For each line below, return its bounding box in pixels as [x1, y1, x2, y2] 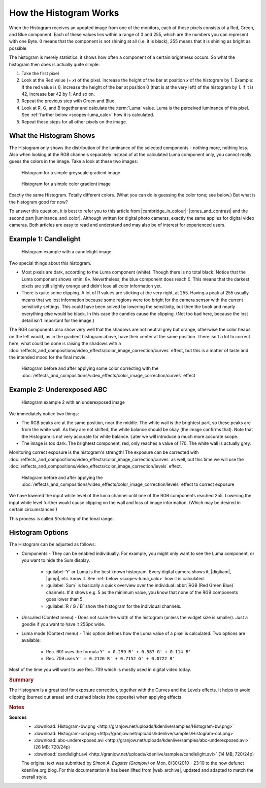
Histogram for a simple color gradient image [21, 181, 111, 187]
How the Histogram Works [9, 7, 119, 18]
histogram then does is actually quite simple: [9, 61, 100, 67]
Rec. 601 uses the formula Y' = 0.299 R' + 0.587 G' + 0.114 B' [46, 648, 191, 654]
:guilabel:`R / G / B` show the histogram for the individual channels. [46, 603, 182, 609]
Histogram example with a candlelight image [21, 249, 112, 255]
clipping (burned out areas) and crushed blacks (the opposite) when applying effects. [9, 694, 183, 700]
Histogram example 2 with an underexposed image [21, 399, 125, 405]
